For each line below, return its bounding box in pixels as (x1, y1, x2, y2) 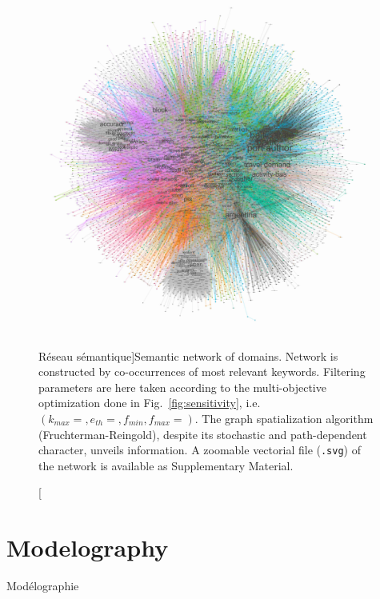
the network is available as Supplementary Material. (38, 457, 294, 473)
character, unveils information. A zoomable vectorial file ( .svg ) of (38, 441, 361, 458)
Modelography (6, 531, 169, 564)
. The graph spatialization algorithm (194, 409, 374, 426)
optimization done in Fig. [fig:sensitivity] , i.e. (38, 394, 261, 411)
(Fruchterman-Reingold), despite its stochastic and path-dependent (38, 425, 367, 442)
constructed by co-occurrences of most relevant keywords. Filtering (38, 363, 366, 380)
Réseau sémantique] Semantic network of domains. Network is (38, 347, 338, 364)
